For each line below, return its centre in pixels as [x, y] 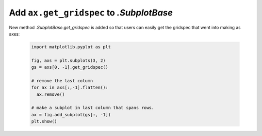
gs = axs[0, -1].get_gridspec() [70, 67]
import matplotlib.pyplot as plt [71, 47]
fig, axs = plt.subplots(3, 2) [69, 60]
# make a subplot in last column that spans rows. [93, 108]
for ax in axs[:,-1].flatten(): [70, 88]
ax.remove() [51, 94]
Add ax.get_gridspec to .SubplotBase [91, 13]
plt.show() [44, 121]
